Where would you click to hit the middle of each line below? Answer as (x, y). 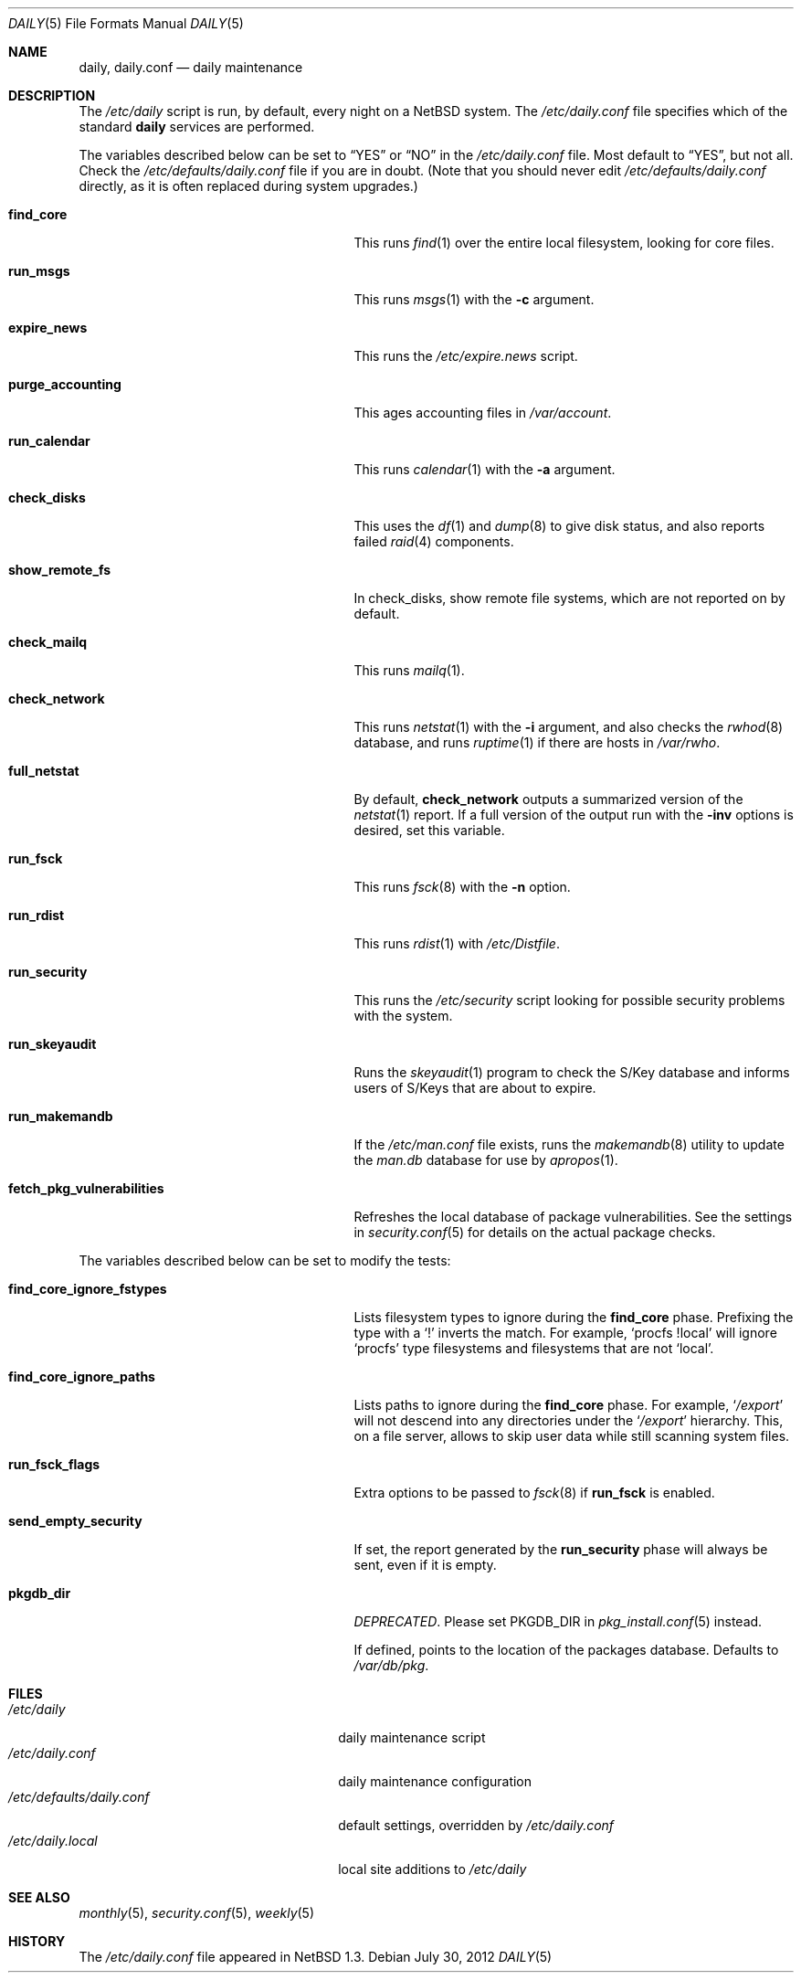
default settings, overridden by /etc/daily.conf (476, 1825)
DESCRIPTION (52, 95)
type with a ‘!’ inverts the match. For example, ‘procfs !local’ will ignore (565, 1333)
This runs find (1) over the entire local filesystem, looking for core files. (564, 243)
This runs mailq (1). (409, 670)
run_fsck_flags (54, 1464)
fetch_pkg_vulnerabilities (86, 1188)
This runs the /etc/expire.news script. (466, 356)
